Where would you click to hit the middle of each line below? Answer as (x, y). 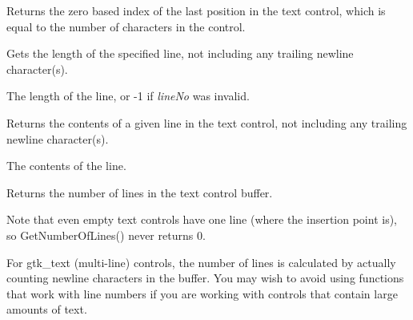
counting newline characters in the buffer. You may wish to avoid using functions (205, 278)
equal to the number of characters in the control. (126, 26)
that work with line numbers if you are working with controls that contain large (202, 293)
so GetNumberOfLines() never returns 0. (106, 235)
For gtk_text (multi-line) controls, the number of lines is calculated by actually (201, 262)
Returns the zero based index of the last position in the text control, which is (196, 10)
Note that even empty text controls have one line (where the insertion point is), (202, 219)
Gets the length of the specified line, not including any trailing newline (180, 53)
